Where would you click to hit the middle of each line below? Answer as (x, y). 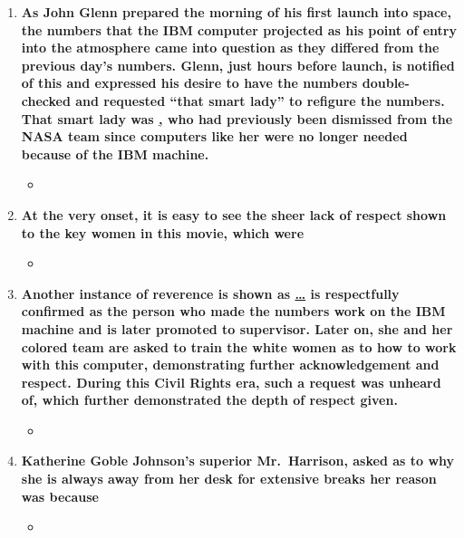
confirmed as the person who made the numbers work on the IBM (233, 311)
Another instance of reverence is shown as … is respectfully (210, 293)
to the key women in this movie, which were (163, 232)
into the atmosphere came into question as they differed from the (230, 48)
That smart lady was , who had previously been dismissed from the (237, 118)
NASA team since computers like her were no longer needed (214, 136)
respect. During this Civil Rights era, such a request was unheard (231, 382)
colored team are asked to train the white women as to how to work (239, 346)
